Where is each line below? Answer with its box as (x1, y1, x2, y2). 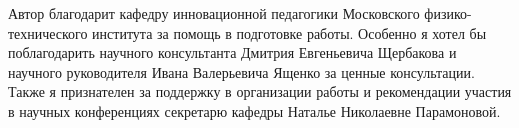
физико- (424, 3, 472, 23)
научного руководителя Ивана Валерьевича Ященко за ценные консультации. (8, 61, 475, 82)
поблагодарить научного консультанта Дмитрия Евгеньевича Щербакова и (8, 42, 457, 63)
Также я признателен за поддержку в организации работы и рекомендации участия (8, 81, 512, 102)
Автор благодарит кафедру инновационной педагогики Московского (8, 3, 420, 23)
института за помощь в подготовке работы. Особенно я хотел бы (92, 22, 487, 43)
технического (8, 22, 88, 43)
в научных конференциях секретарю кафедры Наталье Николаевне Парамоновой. (8, 100, 501, 121)
